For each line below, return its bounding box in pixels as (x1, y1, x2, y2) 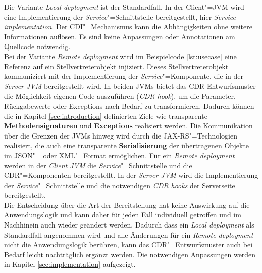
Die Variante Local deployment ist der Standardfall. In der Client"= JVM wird (4, 2, 244, 12)
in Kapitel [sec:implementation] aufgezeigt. (4, 259, 136, 269)
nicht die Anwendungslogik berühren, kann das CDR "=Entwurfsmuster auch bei (4, 239, 253, 250)
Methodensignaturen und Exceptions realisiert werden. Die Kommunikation (4, 120, 253, 131)
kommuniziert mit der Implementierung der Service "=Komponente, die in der (4, 71, 244, 81)
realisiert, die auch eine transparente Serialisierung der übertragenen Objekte (4, 140, 249, 151)
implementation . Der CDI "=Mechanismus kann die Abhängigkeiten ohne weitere (4, 21, 252, 32)
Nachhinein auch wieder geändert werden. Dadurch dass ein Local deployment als (4, 219, 254, 230)
